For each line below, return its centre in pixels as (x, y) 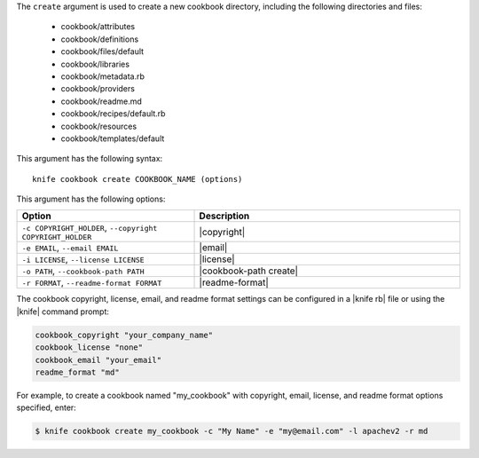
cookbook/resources (99, 126)
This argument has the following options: (91, 199)
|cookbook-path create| (249, 271)
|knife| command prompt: (63, 312)
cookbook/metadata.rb (103, 76)
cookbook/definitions (100, 39)
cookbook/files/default (102, 51)
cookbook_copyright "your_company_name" (124, 335)
